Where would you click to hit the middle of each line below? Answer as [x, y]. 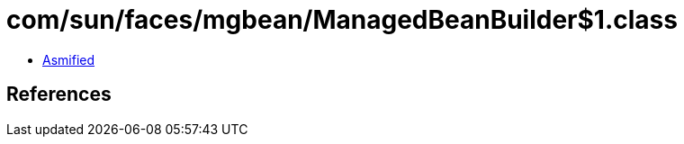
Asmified [69, 59]
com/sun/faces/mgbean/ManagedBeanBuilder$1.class [342, 20]
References [59, 94]
